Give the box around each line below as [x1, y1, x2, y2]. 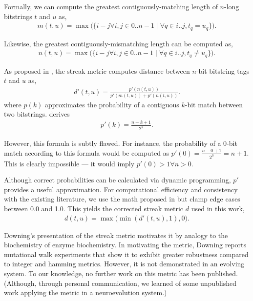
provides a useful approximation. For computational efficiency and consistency [4, 184, 238, 194]
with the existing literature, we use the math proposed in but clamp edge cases [4, 194, 240, 204]
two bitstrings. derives [4, 109, 70, 119]
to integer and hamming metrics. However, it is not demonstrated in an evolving [4, 259, 245, 269]
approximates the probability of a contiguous [44, 99, 179, 109]
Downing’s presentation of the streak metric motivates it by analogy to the [4, 230, 228, 240]
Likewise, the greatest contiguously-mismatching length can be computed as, [4, 38, 233, 48]
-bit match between [185, 99, 243, 109]
